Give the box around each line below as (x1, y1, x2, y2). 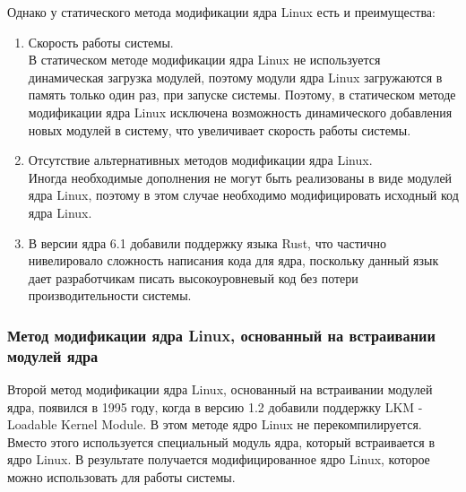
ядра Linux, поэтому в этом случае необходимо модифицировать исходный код (28, 186, 459, 204)
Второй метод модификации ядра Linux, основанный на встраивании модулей (7, 380, 433, 399)
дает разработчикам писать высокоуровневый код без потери (28, 268, 358, 287)
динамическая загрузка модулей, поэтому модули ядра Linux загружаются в (28, 67, 443, 86)
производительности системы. (28, 286, 192, 305)
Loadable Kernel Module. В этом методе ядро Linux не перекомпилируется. (7, 415, 422, 434)
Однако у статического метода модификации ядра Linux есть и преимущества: (7, 3, 436, 21)
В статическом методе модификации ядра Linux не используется (28, 50, 381, 69)
